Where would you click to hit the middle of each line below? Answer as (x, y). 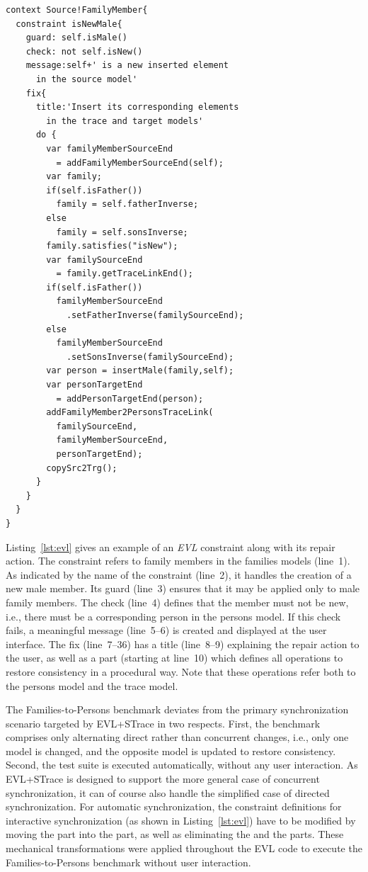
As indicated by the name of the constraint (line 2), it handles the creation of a (179, 574)
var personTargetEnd (94, 385)
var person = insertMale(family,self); (140, 371)
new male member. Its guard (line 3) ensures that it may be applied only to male (183, 588)
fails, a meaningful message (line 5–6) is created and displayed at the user (166, 630)
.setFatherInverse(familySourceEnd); (155, 316)
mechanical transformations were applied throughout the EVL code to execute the (184, 848)
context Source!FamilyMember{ (77, 10)
